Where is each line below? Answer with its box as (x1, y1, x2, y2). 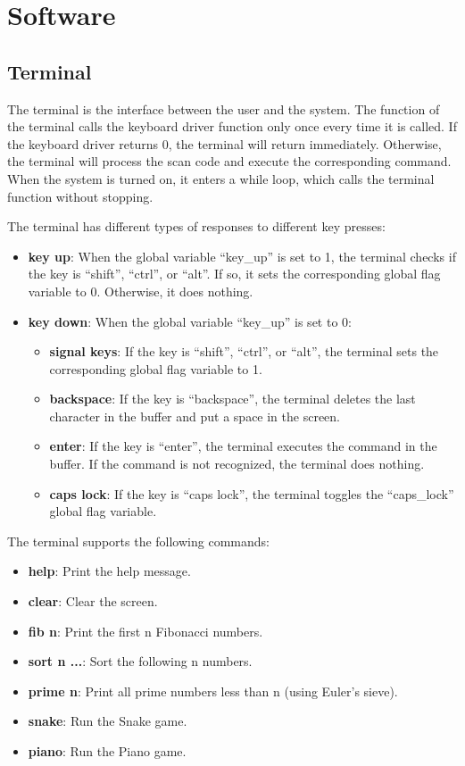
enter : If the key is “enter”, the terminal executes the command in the (49, 437, 437, 455)
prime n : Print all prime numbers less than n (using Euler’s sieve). (28, 681, 398, 700)
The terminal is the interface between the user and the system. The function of (7, 99, 440, 118)
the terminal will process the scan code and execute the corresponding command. (7, 152, 452, 171)
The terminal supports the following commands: (7, 531, 270, 550)
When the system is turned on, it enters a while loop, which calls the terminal (7, 169, 435, 187)
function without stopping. (7, 187, 154, 205)
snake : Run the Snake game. (28, 712, 187, 730)
